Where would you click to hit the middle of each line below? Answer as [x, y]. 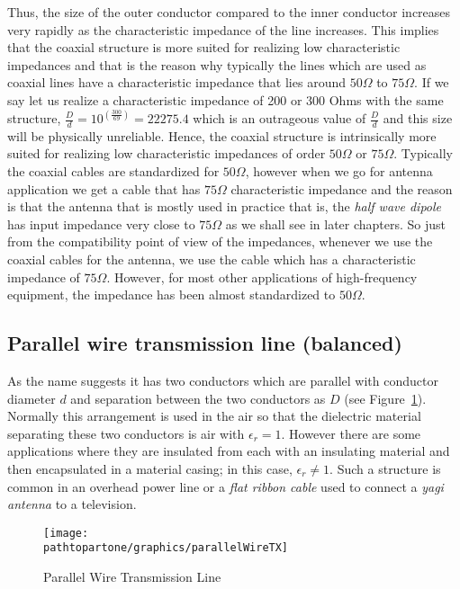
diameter [32, 398]
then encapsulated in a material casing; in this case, [150, 468]
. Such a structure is [385, 468]
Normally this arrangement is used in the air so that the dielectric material [214, 416]
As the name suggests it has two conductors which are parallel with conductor [223, 380]
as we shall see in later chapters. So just [336, 223]
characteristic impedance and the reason [342, 188]
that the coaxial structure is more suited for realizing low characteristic [204, 47]
